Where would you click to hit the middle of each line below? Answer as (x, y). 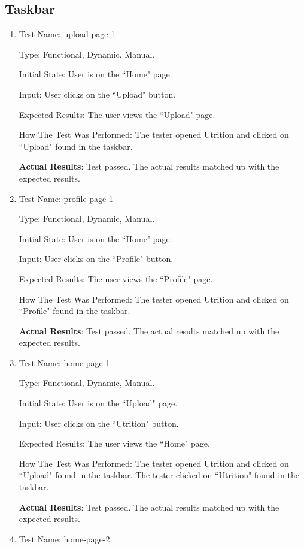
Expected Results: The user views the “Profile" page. (116, 278)
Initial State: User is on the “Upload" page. (98, 403)
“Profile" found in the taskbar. (75, 311)
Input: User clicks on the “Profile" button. (96, 259)
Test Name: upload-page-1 (67, 34)
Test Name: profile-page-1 (66, 198)
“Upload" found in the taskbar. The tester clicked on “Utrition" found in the (159, 475)
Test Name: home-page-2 (64, 539)
